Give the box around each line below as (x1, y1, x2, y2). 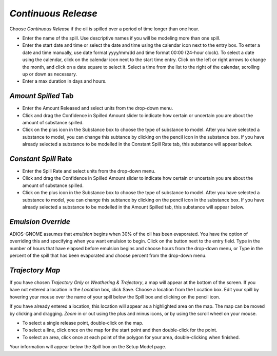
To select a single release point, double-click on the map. (22, 320, 144, 326)
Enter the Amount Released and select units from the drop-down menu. (22, 105, 173, 111)
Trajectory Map (9, 266, 61, 274)
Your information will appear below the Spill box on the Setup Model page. (9, 344, 167, 350)
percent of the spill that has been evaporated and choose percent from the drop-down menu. (9, 252, 207, 259)
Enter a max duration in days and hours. (22, 78, 107, 84)
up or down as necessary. (22, 71, 77, 77)
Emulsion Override (9, 217, 70, 226)
